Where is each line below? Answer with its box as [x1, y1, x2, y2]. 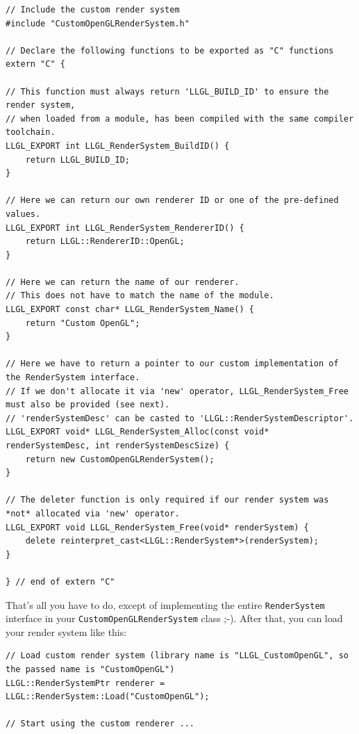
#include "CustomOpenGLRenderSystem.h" [6, 18, 190, 28]
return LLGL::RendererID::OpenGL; [25, 236, 185, 247]
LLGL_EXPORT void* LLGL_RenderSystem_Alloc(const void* [6, 427, 269, 437]
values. [6, 209, 41, 219]
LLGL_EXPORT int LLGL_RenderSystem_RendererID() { [6, 222, 244, 233]
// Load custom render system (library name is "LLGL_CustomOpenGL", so [6, 651, 349, 661]
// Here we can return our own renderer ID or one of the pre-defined [6, 195, 339, 206]
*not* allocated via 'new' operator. [6, 508, 180, 519]
